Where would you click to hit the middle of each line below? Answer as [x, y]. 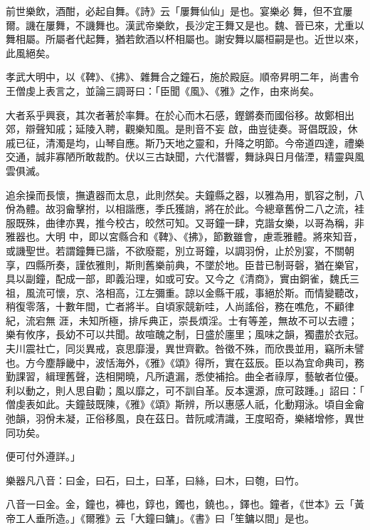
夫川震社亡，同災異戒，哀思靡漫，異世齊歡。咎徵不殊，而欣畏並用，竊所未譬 [185, 348]
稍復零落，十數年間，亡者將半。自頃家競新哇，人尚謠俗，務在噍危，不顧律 [180, 306]
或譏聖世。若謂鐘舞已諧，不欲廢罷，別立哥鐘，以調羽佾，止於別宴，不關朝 [180, 250]
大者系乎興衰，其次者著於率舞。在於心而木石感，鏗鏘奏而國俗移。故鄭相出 [180, 114]
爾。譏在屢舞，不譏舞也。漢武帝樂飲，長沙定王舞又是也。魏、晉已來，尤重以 [185, 25]
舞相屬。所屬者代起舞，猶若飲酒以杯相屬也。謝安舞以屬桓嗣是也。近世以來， [185, 39]
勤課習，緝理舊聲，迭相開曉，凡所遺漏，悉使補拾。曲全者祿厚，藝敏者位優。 [185, 376]
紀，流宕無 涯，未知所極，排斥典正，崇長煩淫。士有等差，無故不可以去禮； [182, 320]
